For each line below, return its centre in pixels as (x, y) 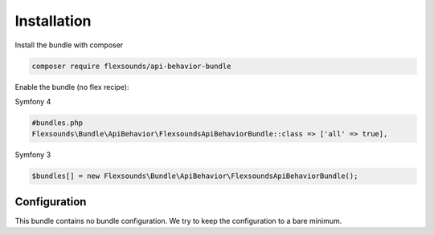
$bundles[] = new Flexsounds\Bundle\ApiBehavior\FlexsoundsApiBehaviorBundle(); (195, 176)
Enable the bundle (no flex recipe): (72, 87)
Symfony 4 (33, 101)
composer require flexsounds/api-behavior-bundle (131, 66)
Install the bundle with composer (69, 45)
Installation (53, 21)
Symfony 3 (33, 155)
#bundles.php (57, 123)
